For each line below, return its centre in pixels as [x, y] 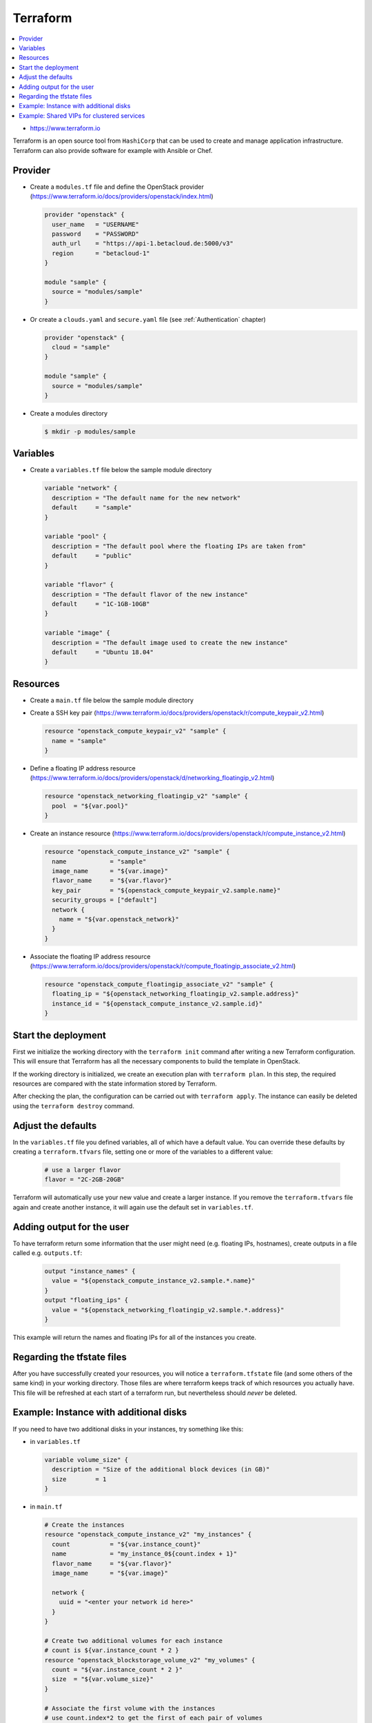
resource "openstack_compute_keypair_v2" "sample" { [135, 731]
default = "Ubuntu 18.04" [103, 652]
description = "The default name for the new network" [146, 498]
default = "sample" [92, 508]
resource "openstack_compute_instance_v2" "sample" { [137, 852]
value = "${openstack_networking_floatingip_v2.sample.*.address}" [168, 1310]
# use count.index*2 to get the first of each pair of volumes [154, 1717]
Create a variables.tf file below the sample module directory [121, 470]
